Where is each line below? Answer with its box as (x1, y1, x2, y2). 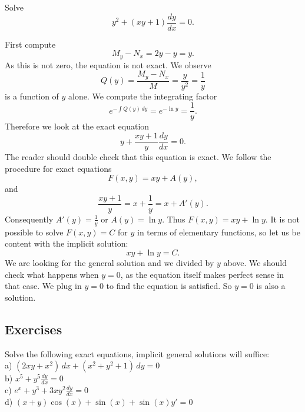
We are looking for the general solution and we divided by (5, 256, 214, 268)
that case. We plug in (5, 280, 82, 292)
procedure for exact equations (5, 162, 112, 174)
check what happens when (5, 268, 99, 280)
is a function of (5, 89, 59, 102)
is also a (256, 280, 286, 292)
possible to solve (5, 225, 64, 238)
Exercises (5, 320, 62, 338)
